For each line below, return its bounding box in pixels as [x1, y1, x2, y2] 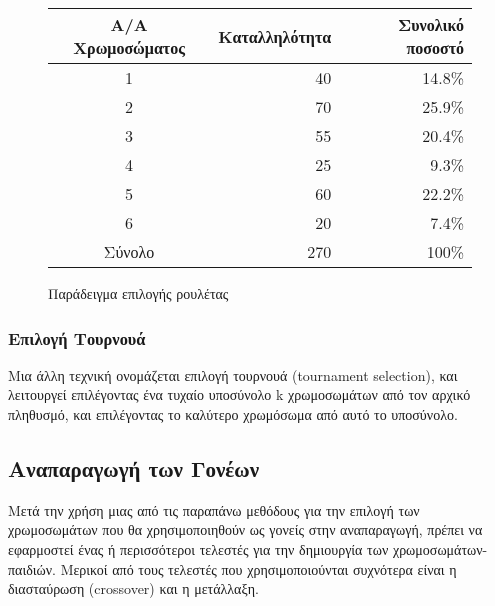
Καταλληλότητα [218, 24, 332, 48]
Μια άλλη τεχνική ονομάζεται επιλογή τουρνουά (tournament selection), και [8, 364, 458, 385]
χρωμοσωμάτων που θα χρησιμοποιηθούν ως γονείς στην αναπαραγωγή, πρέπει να [8, 519, 483, 540]
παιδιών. [8, 558, 56, 579]
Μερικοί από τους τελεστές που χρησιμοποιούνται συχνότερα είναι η [60, 558, 457, 579]
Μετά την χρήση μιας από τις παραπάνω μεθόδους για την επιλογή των [8, 499, 420, 520]
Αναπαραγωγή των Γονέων [8, 452, 260, 483]
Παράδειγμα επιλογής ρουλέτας [48, 283, 229, 303]
